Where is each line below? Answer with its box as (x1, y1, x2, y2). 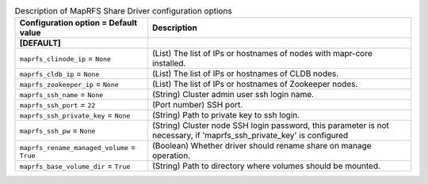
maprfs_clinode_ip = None (19, 53, 111, 64)
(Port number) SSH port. (151, 100, 243, 111)
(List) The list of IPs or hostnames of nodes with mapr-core (151, 48, 373, 59)
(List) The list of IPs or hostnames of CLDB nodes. (151, 68, 339, 79)
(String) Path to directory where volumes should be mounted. (151, 160, 380, 171)
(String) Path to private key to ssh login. (151, 110, 300, 121)
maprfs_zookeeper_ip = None (19, 79, 119, 90)
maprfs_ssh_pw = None (19, 125, 96, 136)
